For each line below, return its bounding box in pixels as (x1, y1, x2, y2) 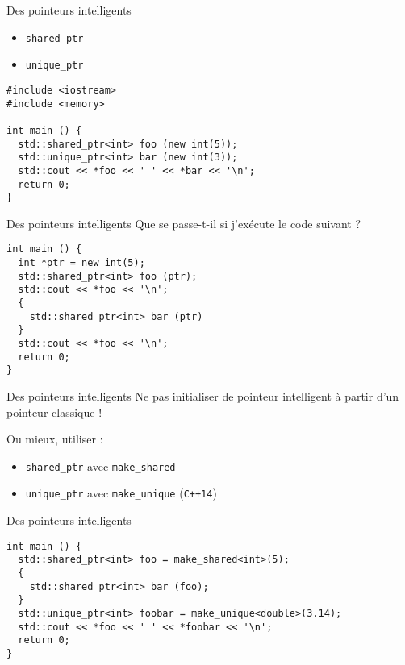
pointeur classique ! (6, 403, 102, 420)
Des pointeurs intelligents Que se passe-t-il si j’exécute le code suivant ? (6, 214, 361, 231)
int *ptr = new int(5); (18, 257, 145, 269)
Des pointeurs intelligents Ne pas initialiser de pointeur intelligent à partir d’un (6, 387, 399, 404)
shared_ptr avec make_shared (25, 457, 176, 474)
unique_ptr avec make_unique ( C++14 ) (25, 484, 217, 501)
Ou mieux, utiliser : (6, 430, 103, 447)
